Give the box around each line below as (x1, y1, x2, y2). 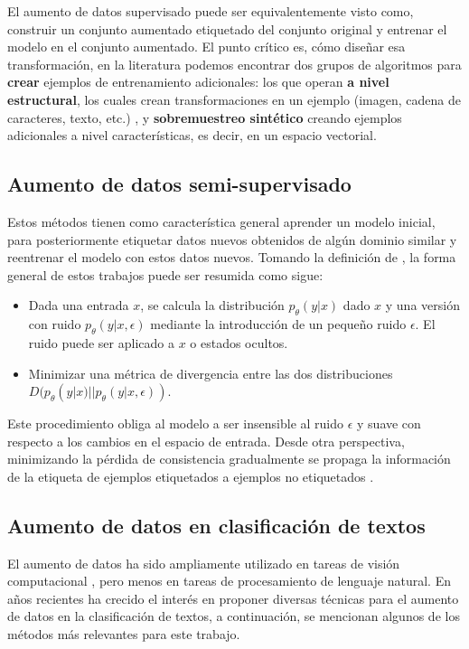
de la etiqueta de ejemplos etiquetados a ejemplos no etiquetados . (7, 466, 374, 485)
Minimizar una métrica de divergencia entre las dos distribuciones (28, 363, 393, 382)
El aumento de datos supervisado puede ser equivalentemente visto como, (7, 2, 414, 20)
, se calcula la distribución (140, 296, 285, 315)
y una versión (385, 296, 460, 315)
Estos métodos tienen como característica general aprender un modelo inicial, (7, 212, 436, 230)
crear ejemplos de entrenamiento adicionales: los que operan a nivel (7, 72, 389, 91)
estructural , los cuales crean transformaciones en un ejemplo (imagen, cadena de (7, 89, 461, 108)
